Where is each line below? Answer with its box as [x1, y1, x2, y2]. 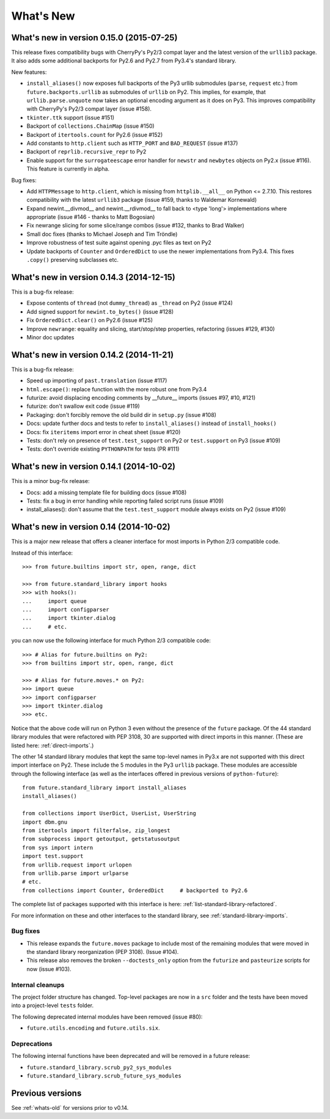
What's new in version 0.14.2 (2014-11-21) [11, 349, 174, 360]
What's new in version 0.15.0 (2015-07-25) [11, 32, 178, 43]
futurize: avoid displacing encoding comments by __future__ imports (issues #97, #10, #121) [26, 394, 256, 401]
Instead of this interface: [11, 549, 73, 556]
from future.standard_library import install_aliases [22, 785, 186, 791]
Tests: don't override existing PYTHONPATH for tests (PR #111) [26, 445, 180, 452]
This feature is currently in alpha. [26, 165, 110, 172]
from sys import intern [22, 844, 94, 851]
